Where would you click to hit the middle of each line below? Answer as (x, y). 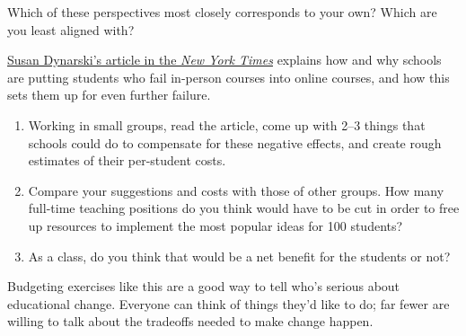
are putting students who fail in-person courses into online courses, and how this (229, 77)
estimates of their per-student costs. (127, 160)
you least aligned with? (71, 29)
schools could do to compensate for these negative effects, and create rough (235, 142)
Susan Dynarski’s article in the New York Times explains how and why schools (224, 60)
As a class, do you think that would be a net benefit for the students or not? (239, 256)
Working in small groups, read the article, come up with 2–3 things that (227, 124)
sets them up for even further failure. (109, 95)
